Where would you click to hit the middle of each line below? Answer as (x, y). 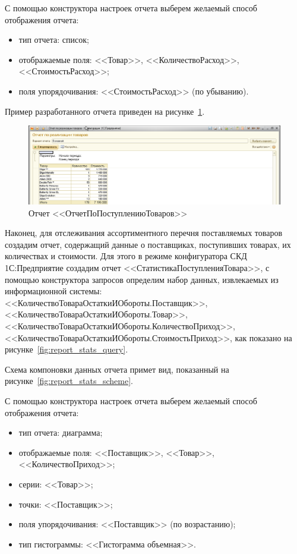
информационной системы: (53, 291)
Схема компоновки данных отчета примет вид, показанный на (117, 369)
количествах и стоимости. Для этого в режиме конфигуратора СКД (126, 256)
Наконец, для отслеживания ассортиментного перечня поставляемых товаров (144, 233)
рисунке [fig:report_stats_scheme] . (69, 381)
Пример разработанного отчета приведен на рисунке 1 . (105, 111)
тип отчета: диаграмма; (61, 432)
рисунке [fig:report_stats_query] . (67, 349)
